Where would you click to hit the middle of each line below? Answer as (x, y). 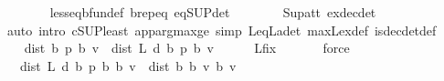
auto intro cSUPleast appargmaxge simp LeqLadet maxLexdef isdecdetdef (222, 30)
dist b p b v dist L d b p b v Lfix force (187, 48)
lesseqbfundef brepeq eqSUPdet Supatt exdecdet (213, 12)
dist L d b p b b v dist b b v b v (128, 65)
